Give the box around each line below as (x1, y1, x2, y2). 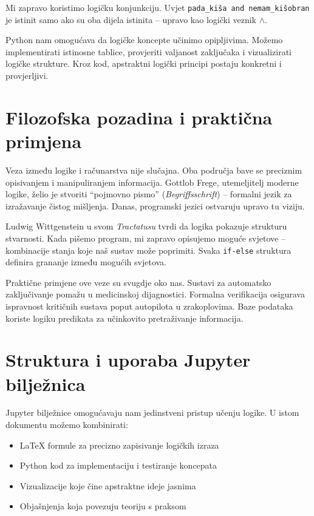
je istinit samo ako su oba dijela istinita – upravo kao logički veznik (5, 13, 256, 25)
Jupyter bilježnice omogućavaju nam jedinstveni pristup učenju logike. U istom (5, 406, 299, 419)
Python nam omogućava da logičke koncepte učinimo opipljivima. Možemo (5, 33, 283, 46)
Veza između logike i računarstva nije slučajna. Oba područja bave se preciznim (5, 163, 302, 176)
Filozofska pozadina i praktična (5, 104, 273, 129)
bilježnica (5, 371, 86, 396)
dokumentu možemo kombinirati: (5, 418, 128, 431)
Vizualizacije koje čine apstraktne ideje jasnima (19, 479, 196, 492)
